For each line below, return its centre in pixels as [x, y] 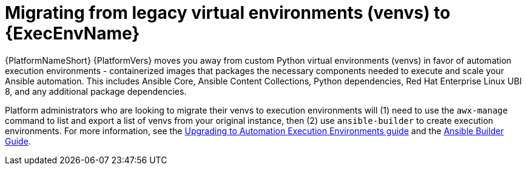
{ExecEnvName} [72, 33]
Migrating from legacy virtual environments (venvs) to [228, 13]
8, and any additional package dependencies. [96, 91]
